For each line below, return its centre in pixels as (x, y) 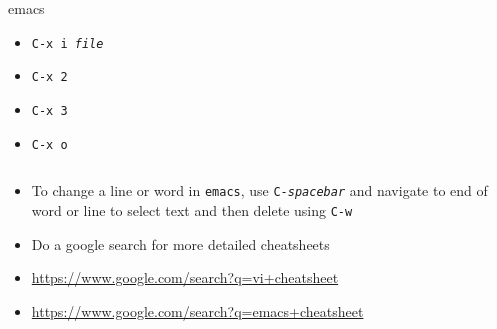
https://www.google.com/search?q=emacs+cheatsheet (197, 310)
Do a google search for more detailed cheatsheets (180, 243)
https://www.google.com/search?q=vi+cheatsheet (185, 277)
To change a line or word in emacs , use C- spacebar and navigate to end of (259, 190)
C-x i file (67, 43)
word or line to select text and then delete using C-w (192, 209)
